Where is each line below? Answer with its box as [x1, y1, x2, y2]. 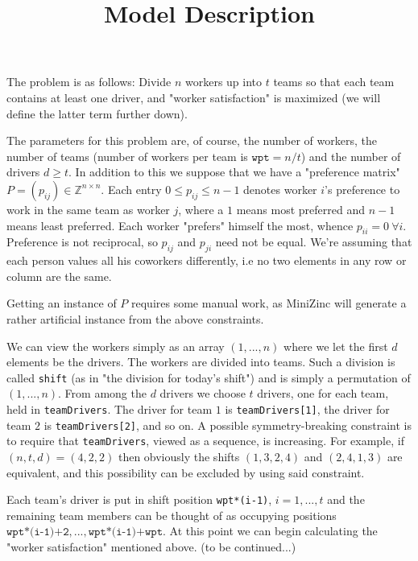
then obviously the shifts [118, 448, 240, 464]
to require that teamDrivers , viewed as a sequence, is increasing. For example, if [6, 432, 404, 449]
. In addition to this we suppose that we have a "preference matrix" [68, 163, 400, 180]
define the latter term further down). [6, 105, 188, 122]
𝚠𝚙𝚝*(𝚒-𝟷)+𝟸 [6, 526, 69, 538]
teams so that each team [273, 73, 395, 90]
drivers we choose [159, 385, 246, 402]
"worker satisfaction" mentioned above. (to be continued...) [6, 538, 296, 555]
